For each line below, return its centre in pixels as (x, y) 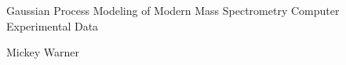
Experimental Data (53, 25)
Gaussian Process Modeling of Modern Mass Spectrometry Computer (173, 10)
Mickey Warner (43, 52)
